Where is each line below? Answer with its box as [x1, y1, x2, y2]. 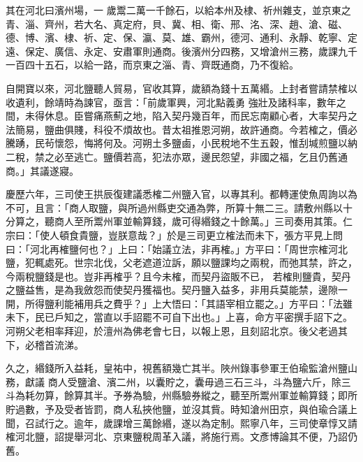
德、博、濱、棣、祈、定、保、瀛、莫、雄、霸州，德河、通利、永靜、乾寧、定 [6, 30, 357, 45]
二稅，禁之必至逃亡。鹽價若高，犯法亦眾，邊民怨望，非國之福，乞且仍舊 [6, 149, 338, 164]
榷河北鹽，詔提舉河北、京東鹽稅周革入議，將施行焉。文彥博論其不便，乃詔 [6, 429, 348, 444]
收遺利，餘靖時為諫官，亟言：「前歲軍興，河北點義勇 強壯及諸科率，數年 [6, 94, 336, 109]
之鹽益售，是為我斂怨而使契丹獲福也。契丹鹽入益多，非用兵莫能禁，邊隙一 [6, 282, 348, 297]
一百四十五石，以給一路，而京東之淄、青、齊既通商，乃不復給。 [6, 57, 299, 72]
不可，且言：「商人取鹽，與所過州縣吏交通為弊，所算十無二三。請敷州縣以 [6, 200, 343, 215]
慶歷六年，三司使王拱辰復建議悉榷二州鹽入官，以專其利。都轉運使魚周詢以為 [6, 187, 357, 201]
